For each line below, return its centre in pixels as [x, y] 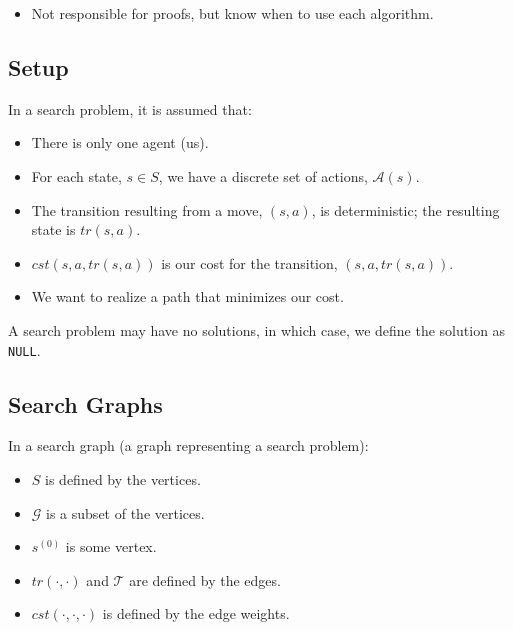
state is [53, 229]
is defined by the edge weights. [196, 613]
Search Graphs [85, 403]
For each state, [76, 175]
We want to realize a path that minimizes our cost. [187, 296]
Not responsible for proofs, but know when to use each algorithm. [232, 13]
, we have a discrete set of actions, [263, 175]
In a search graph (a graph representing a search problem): [188, 445]
